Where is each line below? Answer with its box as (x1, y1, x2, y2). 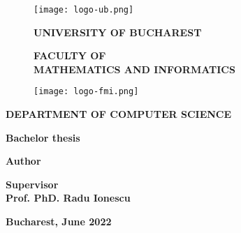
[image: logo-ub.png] (34, 5, 134, 15)
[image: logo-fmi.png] (34, 87, 139, 97)
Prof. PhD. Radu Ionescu (6, 190, 131, 205)
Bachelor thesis (6, 130, 80, 144)
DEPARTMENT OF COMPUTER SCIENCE (6, 107, 232, 121)
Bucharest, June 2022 (6, 214, 112, 229)
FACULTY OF (34, 48, 106, 63)
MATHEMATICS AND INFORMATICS (34, 61, 235, 76)
